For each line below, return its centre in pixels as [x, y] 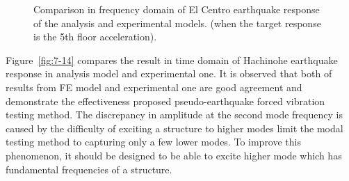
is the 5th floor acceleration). [95, 37]
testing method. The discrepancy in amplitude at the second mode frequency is [174, 115]
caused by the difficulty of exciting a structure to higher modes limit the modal [174, 128]
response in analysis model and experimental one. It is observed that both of [169, 73]
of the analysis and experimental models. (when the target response [177, 23]
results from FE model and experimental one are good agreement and [154, 87]
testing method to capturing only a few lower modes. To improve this [153, 142]
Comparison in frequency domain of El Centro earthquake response [177, 9]
